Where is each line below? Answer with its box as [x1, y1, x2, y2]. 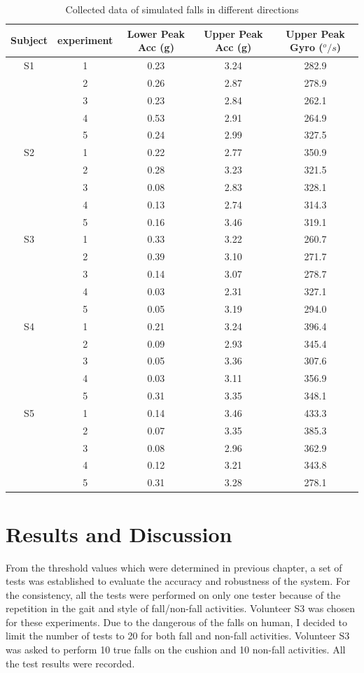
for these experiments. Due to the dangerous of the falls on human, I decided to [6, 614, 347, 629]
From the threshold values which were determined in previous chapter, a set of [6, 560, 342, 574]
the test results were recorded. [6, 656, 135, 670]
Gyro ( [290, 40, 323, 55]
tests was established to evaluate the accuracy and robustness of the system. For [6, 574, 351, 588]
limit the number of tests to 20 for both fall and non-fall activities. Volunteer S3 [6, 628, 350, 643]
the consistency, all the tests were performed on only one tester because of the [6, 587, 341, 602]
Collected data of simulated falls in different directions [65, 2, 299, 16]
